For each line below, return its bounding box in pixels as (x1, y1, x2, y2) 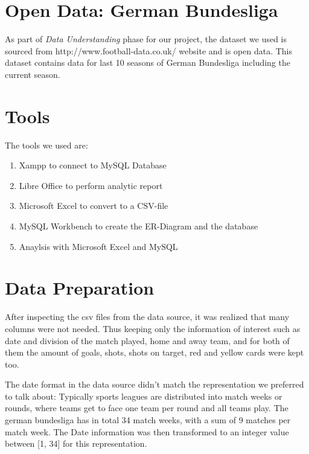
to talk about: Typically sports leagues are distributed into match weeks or (5, 389, 282, 402)
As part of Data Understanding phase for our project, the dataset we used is (5, 33, 287, 45)
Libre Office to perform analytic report (19, 179, 163, 191)
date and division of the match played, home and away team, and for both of (5, 334, 290, 347)
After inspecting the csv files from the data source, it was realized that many (5, 310, 290, 323)
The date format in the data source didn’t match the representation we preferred (5, 378, 304, 391)
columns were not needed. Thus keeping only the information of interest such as (5, 322, 301, 334)
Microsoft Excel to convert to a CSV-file (19, 199, 168, 212)
